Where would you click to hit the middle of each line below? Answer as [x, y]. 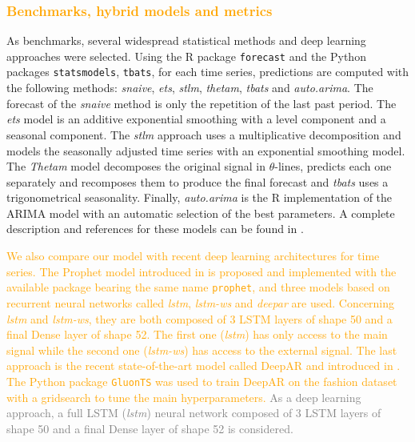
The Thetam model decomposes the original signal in [136, 166]
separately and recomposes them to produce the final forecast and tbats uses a [198, 181]
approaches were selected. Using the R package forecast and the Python [186, 56]
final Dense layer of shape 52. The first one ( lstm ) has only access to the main [197, 334]
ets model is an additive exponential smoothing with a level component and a [196, 119]
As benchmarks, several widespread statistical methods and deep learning [186, 40]
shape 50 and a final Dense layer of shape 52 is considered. [150, 428]
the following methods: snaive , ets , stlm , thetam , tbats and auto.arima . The [190, 88]
